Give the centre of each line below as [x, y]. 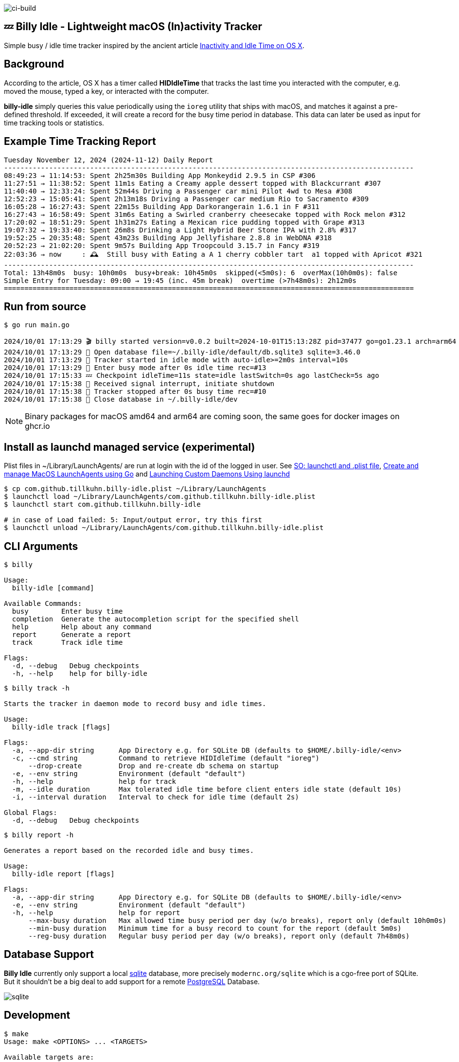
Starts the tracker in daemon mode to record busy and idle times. [135, 704]
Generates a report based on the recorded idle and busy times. [129, 851]
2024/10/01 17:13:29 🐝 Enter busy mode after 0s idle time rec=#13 [135, 368]
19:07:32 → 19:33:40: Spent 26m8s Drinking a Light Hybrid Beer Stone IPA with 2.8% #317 [180, 230]
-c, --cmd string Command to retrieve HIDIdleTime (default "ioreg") [166, 758]
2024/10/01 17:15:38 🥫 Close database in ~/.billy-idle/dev [121, 399]
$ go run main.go [37, 325]
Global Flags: [31, 813]
